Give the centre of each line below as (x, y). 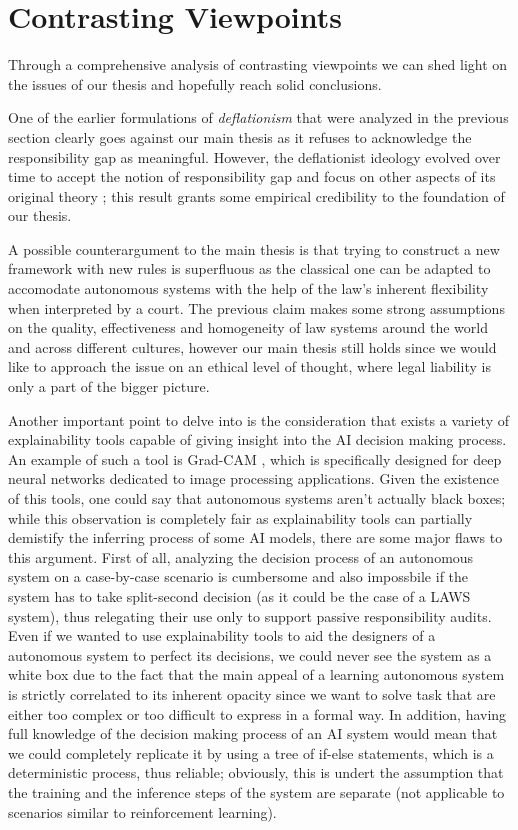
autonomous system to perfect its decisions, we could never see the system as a (250, 654)
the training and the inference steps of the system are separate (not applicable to (256, 791)
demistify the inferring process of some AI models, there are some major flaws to (255, 537)
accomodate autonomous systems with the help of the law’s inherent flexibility (248, 288)
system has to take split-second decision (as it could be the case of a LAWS (239, 595)
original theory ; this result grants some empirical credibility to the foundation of (256, 195)
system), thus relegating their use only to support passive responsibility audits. (250, 615)
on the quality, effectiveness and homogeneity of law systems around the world (248, 327)
